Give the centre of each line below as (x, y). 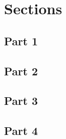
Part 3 (21, 101)
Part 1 (21, 40)
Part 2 (21, 71)
